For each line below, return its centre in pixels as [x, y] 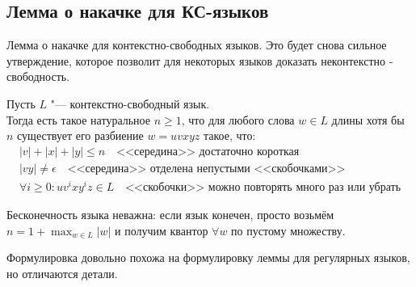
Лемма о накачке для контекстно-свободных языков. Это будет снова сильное [197, 45]
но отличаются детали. [62, 273]
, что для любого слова [238, 119]
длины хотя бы [368, 119]
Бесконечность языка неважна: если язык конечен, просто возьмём [170, 214]
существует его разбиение [80, 135]
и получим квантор [162, 230]
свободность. [38, 76]
